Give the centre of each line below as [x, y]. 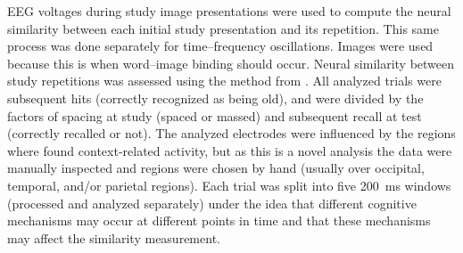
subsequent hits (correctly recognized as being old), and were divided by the [215, 98]
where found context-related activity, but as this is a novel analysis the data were [230, 150]
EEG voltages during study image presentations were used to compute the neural [229, 11]
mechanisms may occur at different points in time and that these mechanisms [219, 220]
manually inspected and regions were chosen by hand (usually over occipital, [216, 168]
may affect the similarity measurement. [114, 237]
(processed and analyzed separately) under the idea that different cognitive [212, 203]
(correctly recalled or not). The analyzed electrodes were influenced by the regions [231, 133]
